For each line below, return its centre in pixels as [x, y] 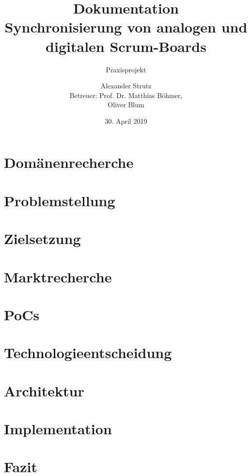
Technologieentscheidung [88, 353]
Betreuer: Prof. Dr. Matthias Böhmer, [126, 95]
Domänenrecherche [69, 162]
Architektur [44, 390]
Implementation [58, 429]
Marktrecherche [58, 276]
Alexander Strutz [126, 86]
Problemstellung [60, 200]
